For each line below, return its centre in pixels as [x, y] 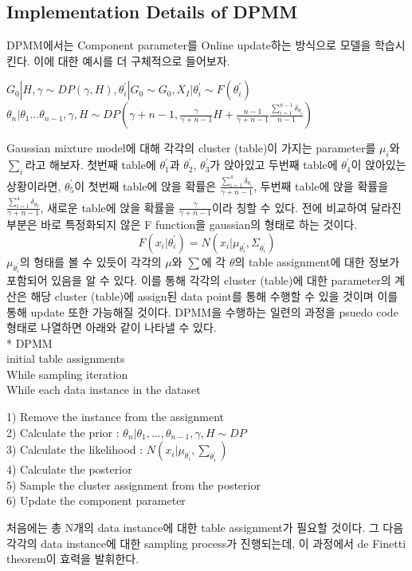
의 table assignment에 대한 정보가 [317, 261]
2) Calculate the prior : [63, 432]
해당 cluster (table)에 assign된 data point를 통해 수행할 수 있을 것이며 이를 [214, 295]
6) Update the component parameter [96, 500]
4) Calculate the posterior [69, 469]
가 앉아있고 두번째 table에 [274, 165]
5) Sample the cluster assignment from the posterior [133, 484]
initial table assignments [66, 358]
